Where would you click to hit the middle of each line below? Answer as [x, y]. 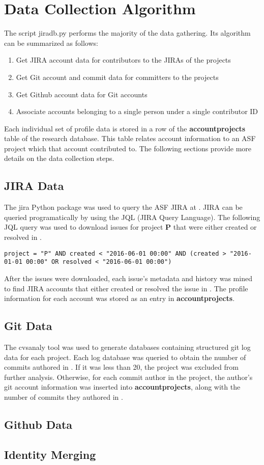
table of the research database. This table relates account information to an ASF [130, 138]
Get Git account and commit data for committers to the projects [117, 77]
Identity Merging [50, 454]
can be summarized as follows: [51, 43]
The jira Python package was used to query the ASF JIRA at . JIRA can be [123, 207]
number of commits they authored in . [64, 396]
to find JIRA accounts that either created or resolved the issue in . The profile [126, 288]
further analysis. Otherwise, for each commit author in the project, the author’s [128, 377]
